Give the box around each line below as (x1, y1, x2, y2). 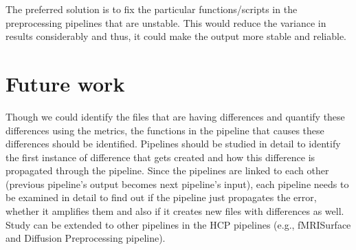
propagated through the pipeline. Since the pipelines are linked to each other (5, 163, 329, 178)
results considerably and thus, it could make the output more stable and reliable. (5, 29, 347, 43)
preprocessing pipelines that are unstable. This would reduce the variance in (5, 15, 326, 30)
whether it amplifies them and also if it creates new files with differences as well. (5, 204, 344, 218)
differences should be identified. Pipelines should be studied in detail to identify (5, 136, 341, 151)
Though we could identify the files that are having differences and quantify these (5, 109, 345, 123)
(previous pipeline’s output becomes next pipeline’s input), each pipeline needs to (5, 176, 349, 191)
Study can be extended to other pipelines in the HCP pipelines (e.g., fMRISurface (5, 217, 351, 231)
